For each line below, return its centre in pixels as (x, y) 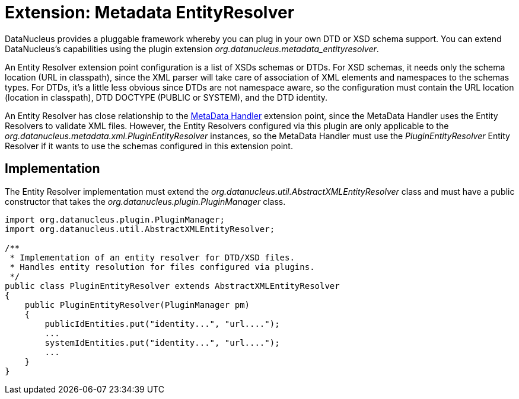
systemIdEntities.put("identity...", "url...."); (162, 342)
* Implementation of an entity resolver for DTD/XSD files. (152, 257)
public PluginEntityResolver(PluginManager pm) (137, 305)
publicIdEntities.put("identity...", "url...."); (162, 324)
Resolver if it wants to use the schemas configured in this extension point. (149, 146)
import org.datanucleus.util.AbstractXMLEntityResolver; (140, 229)
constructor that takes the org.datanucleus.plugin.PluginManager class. (145, 201)
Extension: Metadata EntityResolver (150, 12)
